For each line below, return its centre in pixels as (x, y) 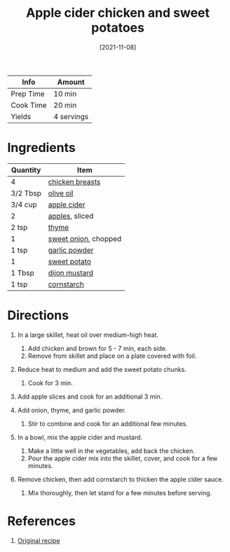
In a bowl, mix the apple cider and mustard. (80, 437)
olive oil (61, 193)
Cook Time (29, 105)
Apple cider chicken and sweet (118, 13)
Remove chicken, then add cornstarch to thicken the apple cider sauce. (121, 479)
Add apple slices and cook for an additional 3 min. (90, 396)
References (41, 521)
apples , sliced (71, 216)
